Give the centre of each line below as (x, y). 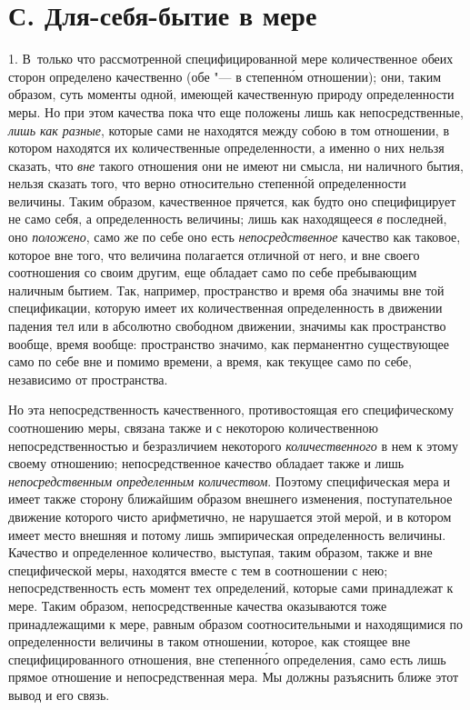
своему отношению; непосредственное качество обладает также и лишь (206, 463)
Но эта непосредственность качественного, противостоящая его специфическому (231, 410)
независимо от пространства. (88, 379)
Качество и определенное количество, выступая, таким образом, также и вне (220, 552)
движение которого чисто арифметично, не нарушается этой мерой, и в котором (230, 516)
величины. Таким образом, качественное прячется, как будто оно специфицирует (232, 200)
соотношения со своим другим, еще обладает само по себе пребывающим (213, 272)
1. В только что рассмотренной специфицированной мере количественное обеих (231, 59)
